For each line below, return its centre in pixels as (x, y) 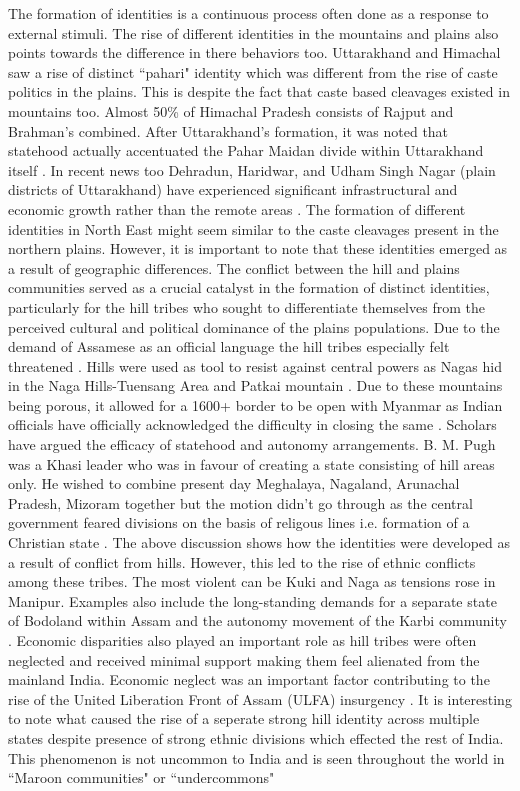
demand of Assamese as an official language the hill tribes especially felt (229, 346)
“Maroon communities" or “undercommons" (141, 777)
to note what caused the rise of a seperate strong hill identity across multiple (244, 718)
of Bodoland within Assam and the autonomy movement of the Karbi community (257, 620)
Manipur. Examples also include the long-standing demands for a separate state (252, 600)
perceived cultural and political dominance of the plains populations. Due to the (254, 326)
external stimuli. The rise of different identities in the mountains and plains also (253, 32)
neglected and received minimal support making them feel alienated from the (244, 659)
